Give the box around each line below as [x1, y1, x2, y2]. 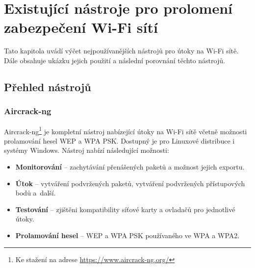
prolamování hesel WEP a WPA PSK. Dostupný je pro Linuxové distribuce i [4, 135, 235, 146]
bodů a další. [15, 188, 56, 198]
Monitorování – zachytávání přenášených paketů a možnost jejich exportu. [15, 161, 245, 171]
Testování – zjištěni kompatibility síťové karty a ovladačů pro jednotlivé [15, 204, 235, 214]
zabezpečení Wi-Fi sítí [4, 17, 158, 37]
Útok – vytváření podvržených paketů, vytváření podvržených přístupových [15, 178, 245, 188]
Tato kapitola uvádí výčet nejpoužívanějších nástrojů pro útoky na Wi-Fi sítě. [4, 46, 239, 56]
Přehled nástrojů [4, 79, 91, 94]
